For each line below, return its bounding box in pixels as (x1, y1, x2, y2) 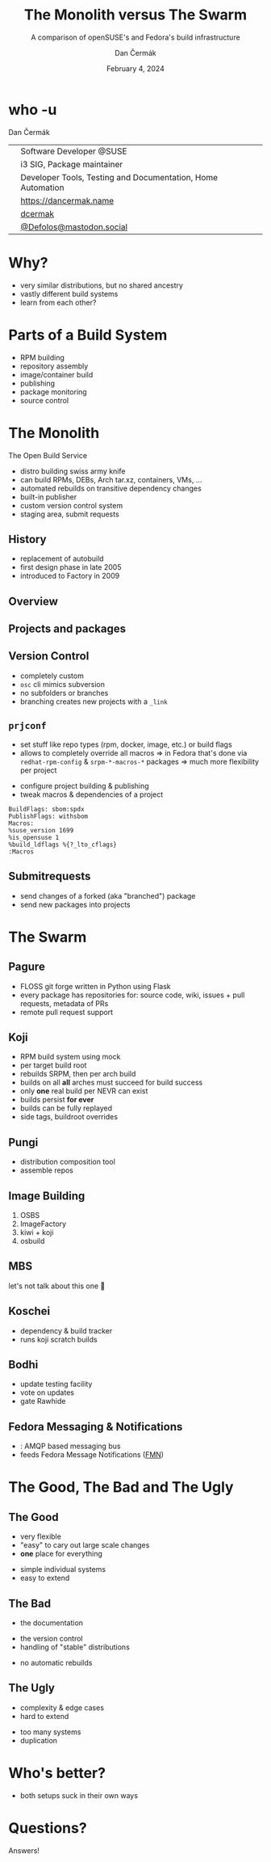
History (8, 532, 47, 546)
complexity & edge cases (19, 1703, 105, 1712)
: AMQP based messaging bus (19, 1441, 121, 1451)
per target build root (19, 1060, 87, 1070)
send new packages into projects (19, 899, 131, 909)
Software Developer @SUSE (20, 145, 127, 157)
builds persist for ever (19, 1095, 94, 1105)
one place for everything (19, 1549, 103, 1559)
